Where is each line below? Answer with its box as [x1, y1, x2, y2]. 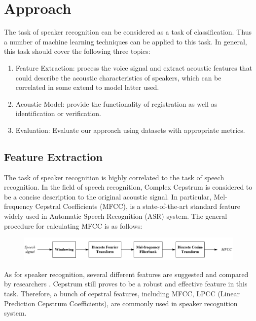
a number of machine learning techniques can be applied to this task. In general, [4, 36, 247, 46]
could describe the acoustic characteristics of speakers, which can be [15, 72, 221, 82]
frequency [4, 201, 33, 211]
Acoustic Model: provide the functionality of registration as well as [15, 98, 218, 109]
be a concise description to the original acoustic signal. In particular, [4, 191, 212, 201]
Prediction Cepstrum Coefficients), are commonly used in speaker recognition [4, 298, 238, 308]
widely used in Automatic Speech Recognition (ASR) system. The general [4, 211, 227, 221]
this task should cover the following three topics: [4, 46, 150, 56]
